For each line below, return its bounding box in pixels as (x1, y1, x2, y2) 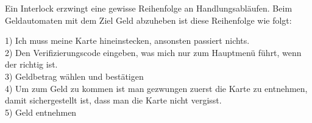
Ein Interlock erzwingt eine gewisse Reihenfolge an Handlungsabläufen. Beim (5, 2, 292, 14)
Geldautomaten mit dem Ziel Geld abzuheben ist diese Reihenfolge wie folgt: (5, 13, 292, 26)
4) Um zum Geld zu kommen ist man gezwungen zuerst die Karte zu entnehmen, (5, 82, 308, 94)
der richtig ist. (5, 58, 58, 71)
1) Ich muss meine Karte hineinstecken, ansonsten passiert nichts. (5, 34, 250, 47)
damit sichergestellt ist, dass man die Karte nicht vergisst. (5, 94, 222, 107)
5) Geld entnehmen (5, 105, 77, 118)
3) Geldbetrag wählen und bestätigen (5, 69, 144, 82)
